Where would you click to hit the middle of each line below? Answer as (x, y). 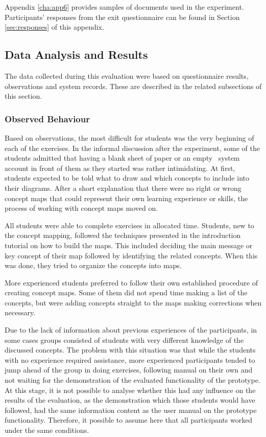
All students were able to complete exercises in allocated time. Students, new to (129, 225)
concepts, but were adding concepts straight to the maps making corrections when (133, 302)
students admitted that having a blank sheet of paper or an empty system (122, 158)
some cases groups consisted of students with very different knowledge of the (124, 340)
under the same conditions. (47, 430)
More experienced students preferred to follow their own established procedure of (131, 282)
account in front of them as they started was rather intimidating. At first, (120, 168)
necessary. (20, 312)
